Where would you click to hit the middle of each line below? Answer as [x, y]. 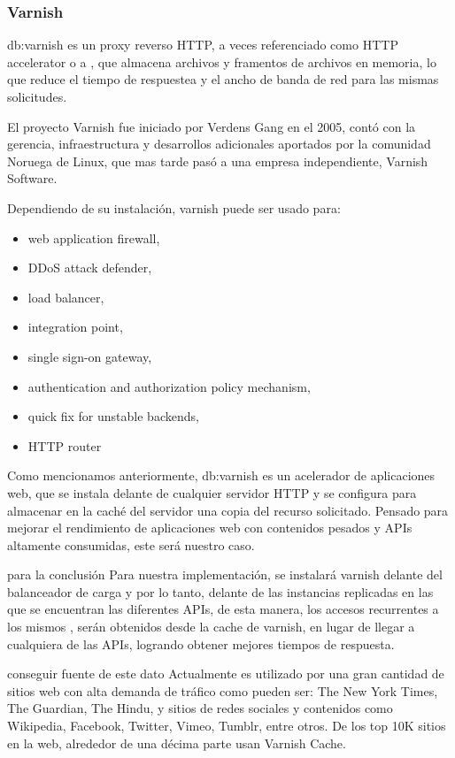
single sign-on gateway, [90, 356]
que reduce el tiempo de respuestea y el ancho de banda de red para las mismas [223, 79]
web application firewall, [94, 237]
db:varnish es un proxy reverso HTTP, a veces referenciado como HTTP [203, 45]
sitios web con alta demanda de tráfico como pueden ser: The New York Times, [223, 690]
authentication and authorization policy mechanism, [169, 386]
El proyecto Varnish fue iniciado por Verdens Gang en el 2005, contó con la [212, 126]
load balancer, [66, 297]
